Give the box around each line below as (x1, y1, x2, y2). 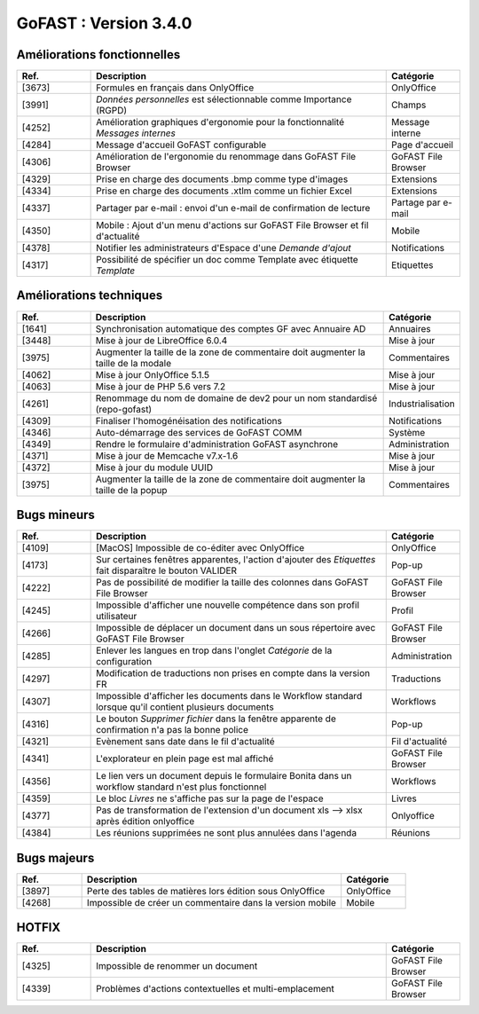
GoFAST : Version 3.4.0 (16, 13, 192, 33)
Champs (391, 98, 427, 111)
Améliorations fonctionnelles (16, 47, 181, 62)
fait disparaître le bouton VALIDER (96, 564, 238, 577)
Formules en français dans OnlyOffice (96, 82, 255, 94)
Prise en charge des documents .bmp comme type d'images (96, 173, 349, 185)
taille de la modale (95, 357, 172, 369)
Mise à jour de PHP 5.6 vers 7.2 (95, 380, 226, 392)
